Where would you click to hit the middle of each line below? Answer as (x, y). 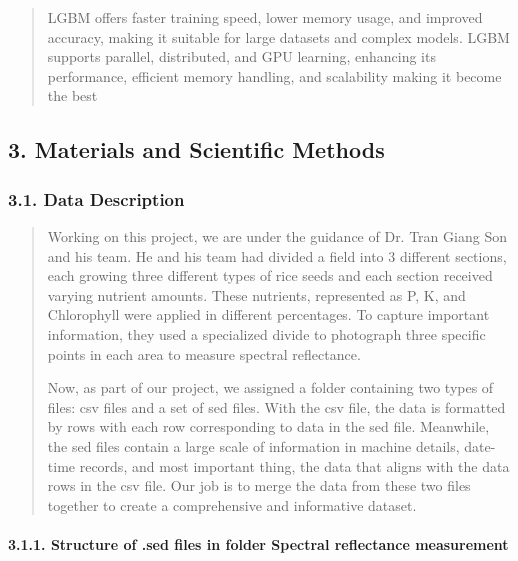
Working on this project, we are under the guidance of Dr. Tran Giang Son (277, 235)
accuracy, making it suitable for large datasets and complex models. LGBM (278, 36)
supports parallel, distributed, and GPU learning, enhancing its (241, 56)
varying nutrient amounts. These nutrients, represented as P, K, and (256, 294)
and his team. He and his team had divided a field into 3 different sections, (277, 255)
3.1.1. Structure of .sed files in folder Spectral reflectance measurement (258, 543)
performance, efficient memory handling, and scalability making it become (274, 75)
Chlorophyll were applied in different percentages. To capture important (268, 314)
